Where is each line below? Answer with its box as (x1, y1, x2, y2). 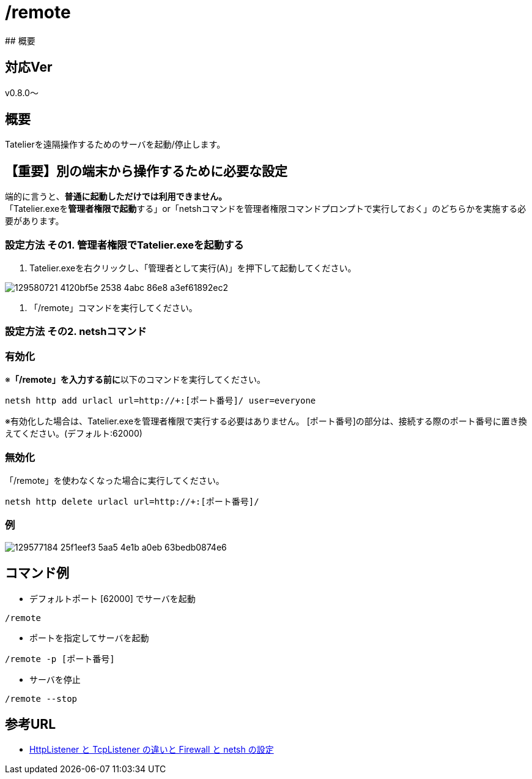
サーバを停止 (29, 674, 81, 685)
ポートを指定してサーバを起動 (29, 632, 149, 643)
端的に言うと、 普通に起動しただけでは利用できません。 (5, 191, 227, 202)
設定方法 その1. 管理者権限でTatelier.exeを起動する (5, 238, 244, 251)
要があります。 (5, 216, 64, 227)
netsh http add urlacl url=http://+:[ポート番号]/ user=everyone (5, 396, 316, 406)
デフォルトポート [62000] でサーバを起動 (29, 593, 196, 604)
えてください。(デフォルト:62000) (5, 428, 142, 439)
